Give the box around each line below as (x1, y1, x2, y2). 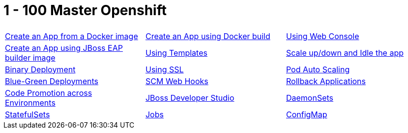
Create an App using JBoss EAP (5, 43, 123, 53)
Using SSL (145, 64, 184, 74)
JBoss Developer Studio (145, 92, 234, 103)
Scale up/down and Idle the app (286, 47, 404, 58)
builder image (5, 52, 56, 63)
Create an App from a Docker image (5, 31, 138, 41)
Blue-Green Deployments (5, 76, 98, 86)
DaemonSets (286, 92, 334, 103)
